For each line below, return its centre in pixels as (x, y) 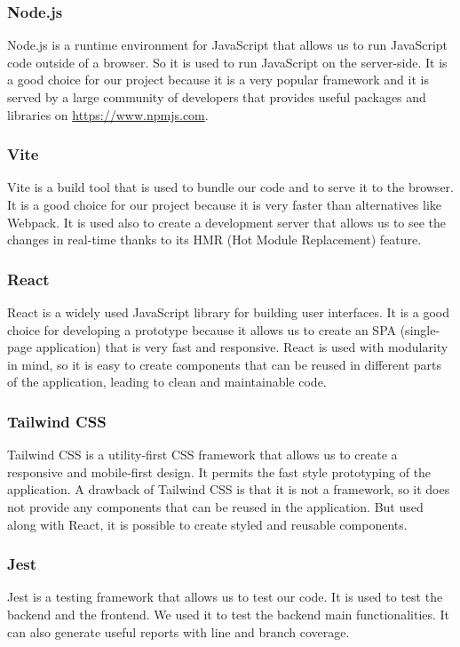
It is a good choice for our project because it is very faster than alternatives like (225, 204)
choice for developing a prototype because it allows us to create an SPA (202, 329)
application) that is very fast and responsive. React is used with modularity (242, 347)
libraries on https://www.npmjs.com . (108, 114)
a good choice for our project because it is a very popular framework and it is (218, 80)
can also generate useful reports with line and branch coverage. (178, 631)
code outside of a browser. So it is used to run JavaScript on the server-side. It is (227, 62)
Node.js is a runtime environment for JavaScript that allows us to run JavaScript (228, 45)
